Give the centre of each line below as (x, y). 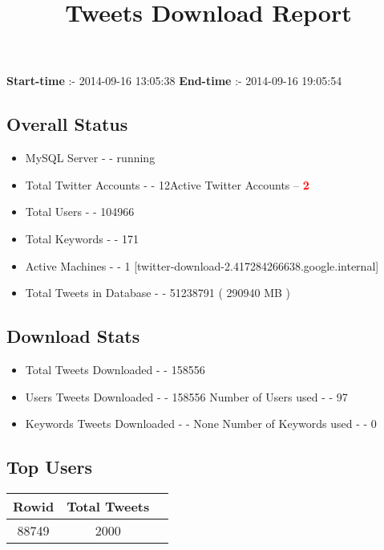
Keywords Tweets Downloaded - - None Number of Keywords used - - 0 (201, 424)
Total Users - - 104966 (80, 212)
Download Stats (73, 336)
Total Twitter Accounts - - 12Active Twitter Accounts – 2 (167, 184)
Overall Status (67, 124)
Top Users (49, 467)
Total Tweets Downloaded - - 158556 (115, 369)
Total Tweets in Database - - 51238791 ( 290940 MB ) (158, 293)
